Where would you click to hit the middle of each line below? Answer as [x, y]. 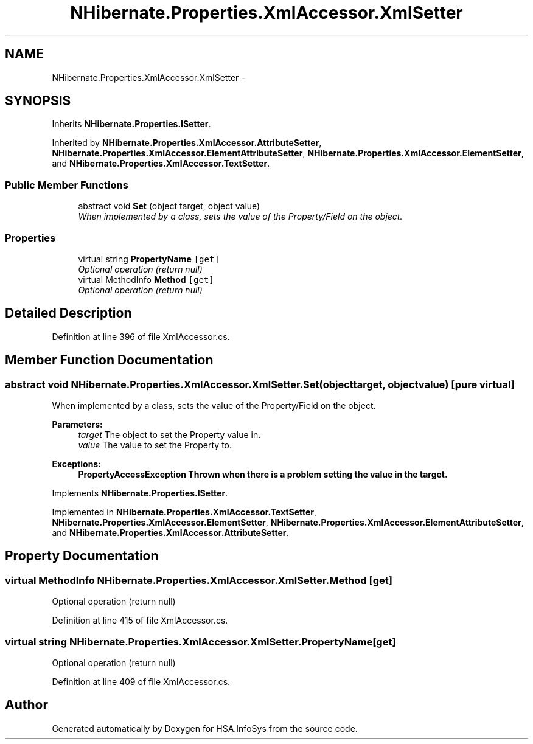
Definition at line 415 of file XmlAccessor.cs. [140, 621]
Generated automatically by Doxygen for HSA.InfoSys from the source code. [205, 728]
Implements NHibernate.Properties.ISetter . [140, 493]
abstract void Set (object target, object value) [169, 206]
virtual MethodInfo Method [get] [146, 279]
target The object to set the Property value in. [169, 435]
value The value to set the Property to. [155, 445]
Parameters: [77, 424]
